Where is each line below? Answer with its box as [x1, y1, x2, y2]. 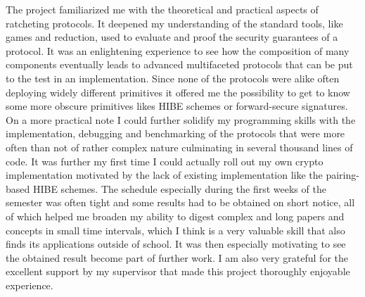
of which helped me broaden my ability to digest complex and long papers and [6, 208, 345, 223]
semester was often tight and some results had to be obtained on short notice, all [6, 195, 355, 210]
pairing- [326, 168, 359, 182]
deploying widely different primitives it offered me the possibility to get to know [6, 84, 350, 99]
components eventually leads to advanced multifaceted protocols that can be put [6, 57, 353, 72]
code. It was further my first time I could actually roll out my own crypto [6, 153, 324, 168]
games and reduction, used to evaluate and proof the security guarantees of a [6, 30, 338, 44]
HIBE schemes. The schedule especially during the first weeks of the [32, 181, 326, 196]
